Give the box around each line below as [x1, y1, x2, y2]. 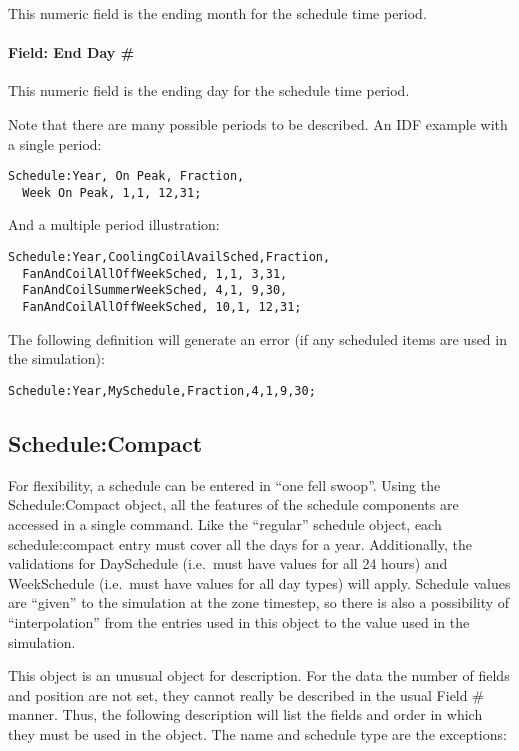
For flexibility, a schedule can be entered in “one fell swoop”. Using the [8, 474, 441, 495]
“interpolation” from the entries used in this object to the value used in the [8, 611, 470, 632]
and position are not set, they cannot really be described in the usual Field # [8, 684, 484, 705]
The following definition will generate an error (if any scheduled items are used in [8, 328, 507, 349]
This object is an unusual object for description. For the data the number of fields [8, 665, 510, 686]
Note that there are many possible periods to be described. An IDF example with [8, 113, 508, 134]
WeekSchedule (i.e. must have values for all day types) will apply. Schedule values [8, 572, 511, 593]
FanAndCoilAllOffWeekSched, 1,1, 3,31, [22, 266, 288, 281]
